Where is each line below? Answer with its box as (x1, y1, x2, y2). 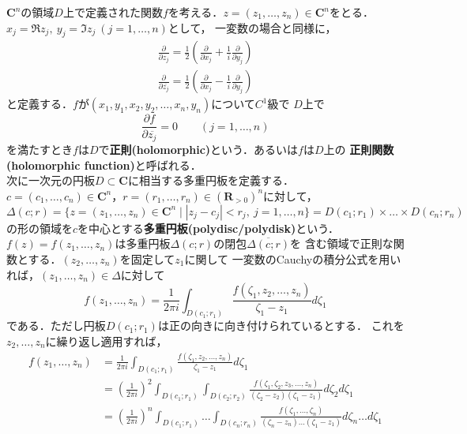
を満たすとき (6, 140, 73, 157)
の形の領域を (6, 219, 73, 236)
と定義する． (6, 95, 73, 112)
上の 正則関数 (323, 140, 394, 157)
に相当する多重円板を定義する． (127, 172, 294, 189)
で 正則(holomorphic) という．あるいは (98, 140, 298, 157)
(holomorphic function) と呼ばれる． (6, 156, 201, 173)
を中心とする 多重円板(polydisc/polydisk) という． (77, 219, 340, 236)
